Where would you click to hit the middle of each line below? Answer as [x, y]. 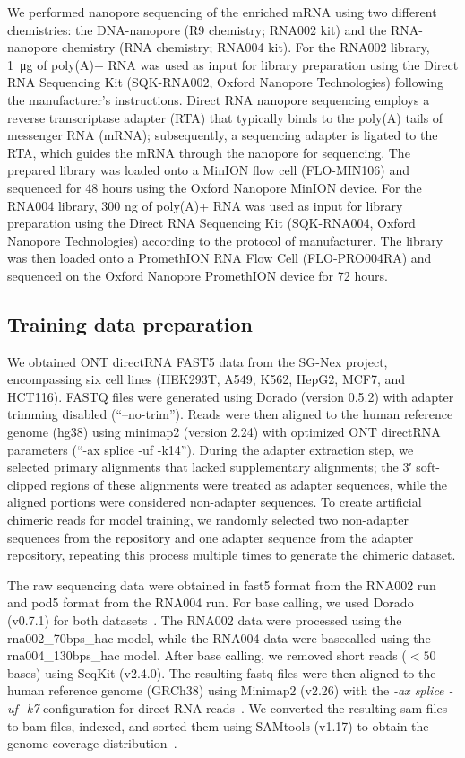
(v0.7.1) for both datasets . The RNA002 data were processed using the [205, 620]
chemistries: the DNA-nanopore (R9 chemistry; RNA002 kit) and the [197, 29]
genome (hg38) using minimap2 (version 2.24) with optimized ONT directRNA [224, 432]
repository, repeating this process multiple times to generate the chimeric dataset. [232, 555]
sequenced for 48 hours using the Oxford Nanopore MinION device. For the [215, 187]
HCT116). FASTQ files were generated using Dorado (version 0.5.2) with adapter [231, 396]
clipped [27, 484]
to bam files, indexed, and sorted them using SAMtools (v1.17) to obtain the [218, 725]
